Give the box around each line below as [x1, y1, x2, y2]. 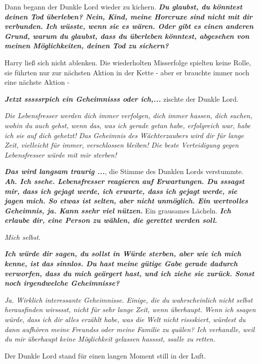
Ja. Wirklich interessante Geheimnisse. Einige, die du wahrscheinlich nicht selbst [4, 294, 253, 305]
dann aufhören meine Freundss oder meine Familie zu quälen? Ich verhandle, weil [4, 324, 255, 334]
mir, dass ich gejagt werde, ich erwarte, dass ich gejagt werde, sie [4, 185, 238, 196]
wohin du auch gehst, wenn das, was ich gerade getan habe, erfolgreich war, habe [4, 120, 251, 130]
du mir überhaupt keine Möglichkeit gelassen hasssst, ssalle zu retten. [4, 334, 216, 344]
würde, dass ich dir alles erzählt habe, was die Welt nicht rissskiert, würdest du [4, 314, 246, 325]
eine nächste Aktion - [4, 77, 70, 87]
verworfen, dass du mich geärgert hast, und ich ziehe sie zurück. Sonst [4, 268, 255, 278]
